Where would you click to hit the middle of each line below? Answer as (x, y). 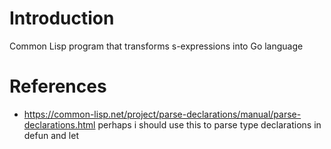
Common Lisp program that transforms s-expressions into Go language (156, 46)
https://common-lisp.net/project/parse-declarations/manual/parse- (162, 114)
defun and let (51, 135)
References (58, 86)
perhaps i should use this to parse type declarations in (209, 124)
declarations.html (59, 124)
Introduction (62, 18)
